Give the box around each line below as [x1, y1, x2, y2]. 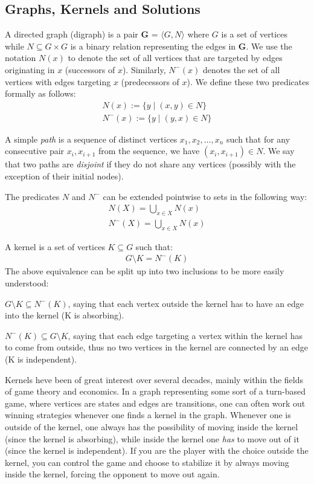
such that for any [226, 132, 290, 145]
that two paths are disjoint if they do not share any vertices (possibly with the [5, 158, 296, 170]
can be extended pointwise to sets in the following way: [103, 190, 307, 202]
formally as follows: [5, 87, 76, 100]
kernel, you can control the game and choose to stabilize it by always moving [5, 456, 289, 468]
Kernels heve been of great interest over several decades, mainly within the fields [5, 373, 304, 386]
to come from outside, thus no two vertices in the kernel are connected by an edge [5, 341, 308, 353]
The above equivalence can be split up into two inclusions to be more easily [5, 265, 284, 277]
